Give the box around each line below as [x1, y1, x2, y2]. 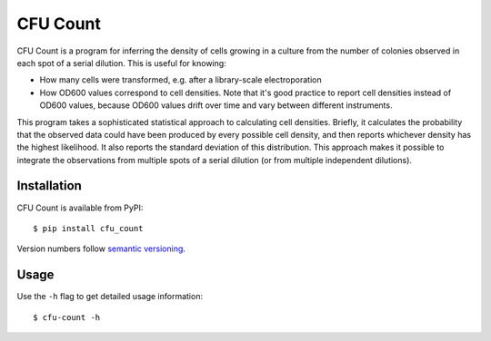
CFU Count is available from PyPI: [16, 202, 144, 213]
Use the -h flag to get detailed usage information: [16, 291, 204, 302]
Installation [16, 178, 82, 194]
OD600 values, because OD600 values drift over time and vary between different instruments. [39, 100, 393, 111]
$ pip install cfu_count [33, 223, 144, 233]
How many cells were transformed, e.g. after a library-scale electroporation [39, 74, 322, 85]
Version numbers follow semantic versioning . [16, 243, 186, 254]
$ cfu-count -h [33, 312, 101, 322]
